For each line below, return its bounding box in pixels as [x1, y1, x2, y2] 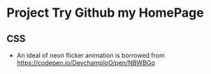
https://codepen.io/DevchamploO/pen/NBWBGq [16, 59, 155, 67]
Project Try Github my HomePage [6, 5, 204, 21]
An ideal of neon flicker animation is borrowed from [16, 51, 165, 59]
